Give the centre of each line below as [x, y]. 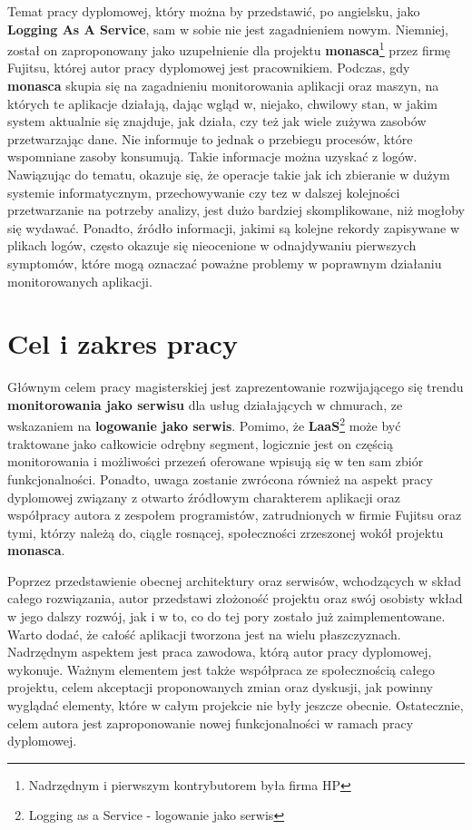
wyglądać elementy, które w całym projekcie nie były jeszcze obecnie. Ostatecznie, [236, 705]
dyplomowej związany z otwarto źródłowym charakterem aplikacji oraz [204, 497]
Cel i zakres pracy [123, 343]
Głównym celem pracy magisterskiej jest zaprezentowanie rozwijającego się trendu [236, 387]
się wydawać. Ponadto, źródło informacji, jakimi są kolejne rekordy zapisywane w [234, 227]
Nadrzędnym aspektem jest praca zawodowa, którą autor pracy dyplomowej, [220, 652]
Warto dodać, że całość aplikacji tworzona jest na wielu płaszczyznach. [204, 634]
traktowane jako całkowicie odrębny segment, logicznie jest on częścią [200, 443]
